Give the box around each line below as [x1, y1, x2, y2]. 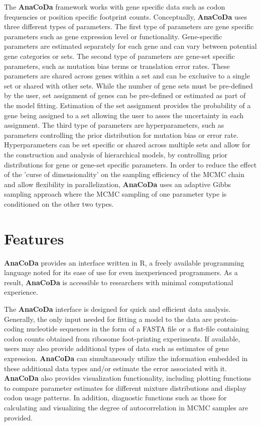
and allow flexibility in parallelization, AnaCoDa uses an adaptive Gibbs [4, 179, 231, 189]
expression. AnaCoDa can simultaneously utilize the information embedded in [4, 353, 248, 363]
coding [4, 323, 25, 334]
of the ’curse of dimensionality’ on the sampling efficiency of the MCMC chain [4, 169, 244, 180]
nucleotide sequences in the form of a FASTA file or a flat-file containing [26, 323, 249, 334]
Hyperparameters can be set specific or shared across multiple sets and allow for [4, 139, 250, 150]
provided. [4, 412, 33, 422]
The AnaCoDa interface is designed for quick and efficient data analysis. [4, 303, 231, 314]
